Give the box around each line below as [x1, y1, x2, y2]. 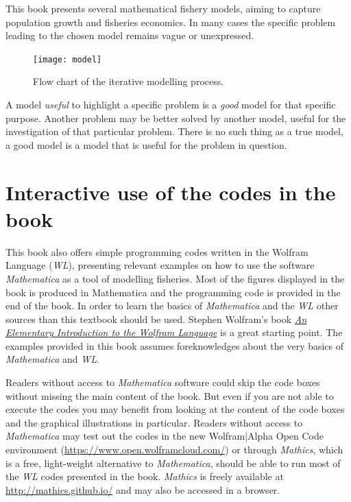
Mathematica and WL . [5, 352, 99, 366]
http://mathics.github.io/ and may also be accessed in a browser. [5, 482, 280, 497]
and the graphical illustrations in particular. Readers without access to [5, 415, 303, 429]
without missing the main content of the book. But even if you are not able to [5, 388, 334, 403]
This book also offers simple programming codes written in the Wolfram [5, 244, 308, 259]
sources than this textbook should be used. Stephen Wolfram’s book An [5, 311, 307, 326]
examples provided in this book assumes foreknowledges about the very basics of [5, 338, 344, 352]
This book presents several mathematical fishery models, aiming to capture [5, 1, 321, 15]
